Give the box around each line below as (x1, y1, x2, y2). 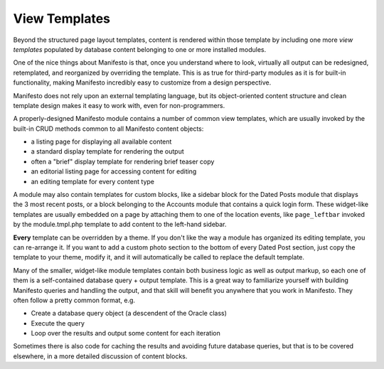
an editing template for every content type (31, 177, 155, 186)
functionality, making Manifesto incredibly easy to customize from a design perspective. (13, 78, 272, 87)
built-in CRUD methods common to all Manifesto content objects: (13, 124, 204, 133)
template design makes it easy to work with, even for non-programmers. (13, 101, 225, 109)
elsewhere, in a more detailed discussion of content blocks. (13, 352, 188, 360)
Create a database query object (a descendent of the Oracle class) (31, 309, 228, 318)
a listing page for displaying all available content (31, 137, 172, 146)
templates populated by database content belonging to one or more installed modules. (13, 45, 267, 53)
